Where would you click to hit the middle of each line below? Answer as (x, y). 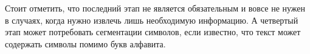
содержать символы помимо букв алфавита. (85, 43)
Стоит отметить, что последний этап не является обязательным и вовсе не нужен (155, 8)
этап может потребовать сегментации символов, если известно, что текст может (153, 32)
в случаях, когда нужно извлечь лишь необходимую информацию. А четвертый (152, 20)
